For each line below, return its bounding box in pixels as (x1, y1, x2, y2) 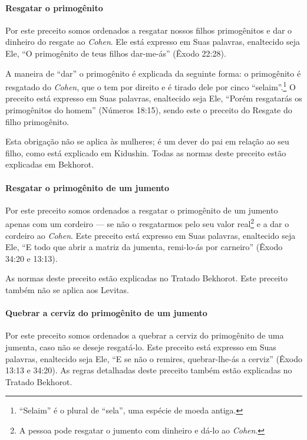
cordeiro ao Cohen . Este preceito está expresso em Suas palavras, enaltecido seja (5, 229, 296, 241)
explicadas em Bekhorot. (5, 158, 94, 170)
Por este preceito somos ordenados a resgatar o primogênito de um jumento (5, 203, 278, 216)
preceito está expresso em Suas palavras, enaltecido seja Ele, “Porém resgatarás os (5, 92, 302, 104)
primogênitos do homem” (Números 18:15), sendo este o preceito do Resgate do (5, 104, 292, 116)
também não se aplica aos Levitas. (5, 284, 129, 295)
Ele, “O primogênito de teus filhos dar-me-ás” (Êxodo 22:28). (5, 47, 226, 59)
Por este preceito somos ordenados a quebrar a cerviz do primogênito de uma (5, 329, 284, 342)
